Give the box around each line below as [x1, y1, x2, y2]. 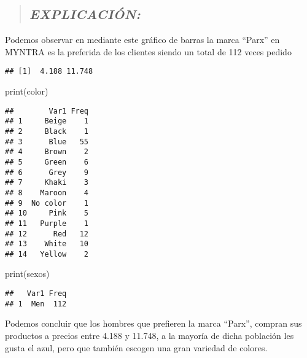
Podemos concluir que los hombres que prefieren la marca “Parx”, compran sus [5, 317, 302, 330]
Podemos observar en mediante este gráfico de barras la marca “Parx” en [5, 33, 280, 46]
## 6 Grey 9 [5, 168, 89, 177]
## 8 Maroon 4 [5, 188, 89, 197]
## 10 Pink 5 [5, 209, 89, 218]
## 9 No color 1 [5, 198, 89, 208]
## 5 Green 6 [5, 157, 89, 166]
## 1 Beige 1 [5, 117, 89, 126]
